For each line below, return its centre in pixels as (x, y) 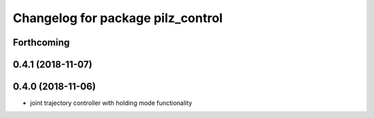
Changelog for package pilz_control (118, 18)
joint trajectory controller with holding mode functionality (111, 103)
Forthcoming (41, 42)
